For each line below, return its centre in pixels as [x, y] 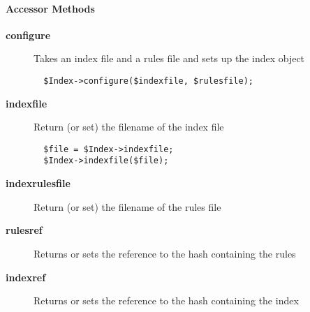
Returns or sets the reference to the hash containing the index [166, 300]
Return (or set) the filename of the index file [129, 127]
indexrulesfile [38, 183]
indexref [26, 277]
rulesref [24, 230]
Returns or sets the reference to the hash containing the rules [165, 253]
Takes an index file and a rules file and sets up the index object [169, 58]
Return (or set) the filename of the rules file [127, 206]
